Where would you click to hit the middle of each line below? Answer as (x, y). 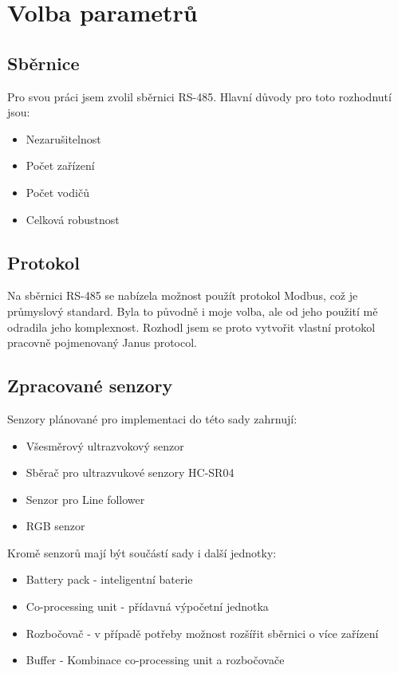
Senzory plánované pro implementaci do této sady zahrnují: (152, 418)
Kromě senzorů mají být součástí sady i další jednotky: (142, 552)
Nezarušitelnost (63, 138)
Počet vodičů (57, 192)
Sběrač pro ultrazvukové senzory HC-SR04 (130, 472)
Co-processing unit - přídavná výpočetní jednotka (147, 606)
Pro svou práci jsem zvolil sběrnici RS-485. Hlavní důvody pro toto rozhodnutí (199, 96)
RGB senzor (55, 526)
